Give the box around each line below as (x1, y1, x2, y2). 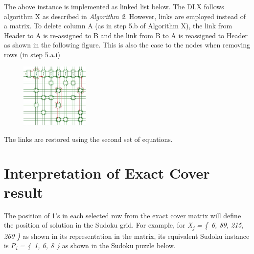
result (4, 182, 44, 202)
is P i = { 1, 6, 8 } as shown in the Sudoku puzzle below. (4, 240, 176, 252)
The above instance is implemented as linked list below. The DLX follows (4, 1, 224, 11)
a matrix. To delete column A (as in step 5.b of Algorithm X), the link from (4, 21, 232, 31)
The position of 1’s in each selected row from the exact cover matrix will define (4, 210, 241, 220)
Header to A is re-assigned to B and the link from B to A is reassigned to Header (4, 30, 248, 40)
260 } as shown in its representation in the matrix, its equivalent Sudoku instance (4, 231, 250, 241)
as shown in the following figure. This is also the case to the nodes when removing (4, 40, 251, 50)
